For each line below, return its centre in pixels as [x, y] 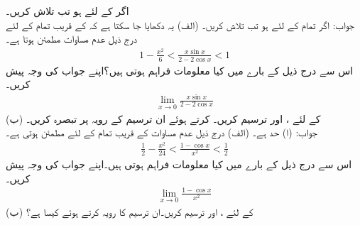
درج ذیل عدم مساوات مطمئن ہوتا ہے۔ [71, 39]
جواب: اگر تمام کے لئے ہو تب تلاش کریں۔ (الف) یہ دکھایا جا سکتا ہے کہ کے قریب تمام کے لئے [180, 24]
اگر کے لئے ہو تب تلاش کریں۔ [67, 11]
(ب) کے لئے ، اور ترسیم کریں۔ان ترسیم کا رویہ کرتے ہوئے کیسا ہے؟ [130, 212]
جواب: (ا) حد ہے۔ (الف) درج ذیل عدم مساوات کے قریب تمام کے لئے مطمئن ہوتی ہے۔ [162, 132]
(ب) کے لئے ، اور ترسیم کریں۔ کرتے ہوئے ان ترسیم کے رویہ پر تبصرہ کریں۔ [163, 118]
